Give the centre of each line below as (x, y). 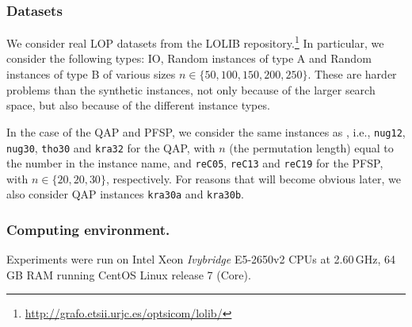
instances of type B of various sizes (91, 74)
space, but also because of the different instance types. (138, 105)
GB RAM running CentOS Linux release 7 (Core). (129, 274)
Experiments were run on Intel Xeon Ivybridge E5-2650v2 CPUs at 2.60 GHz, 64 (201, 259)
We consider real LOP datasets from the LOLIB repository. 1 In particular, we (195, 42)
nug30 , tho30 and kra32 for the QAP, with (111, 147)
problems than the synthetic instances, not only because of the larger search (191, 89)
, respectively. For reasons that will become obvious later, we (253, 178)
